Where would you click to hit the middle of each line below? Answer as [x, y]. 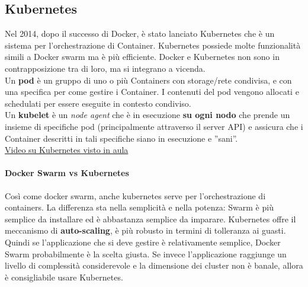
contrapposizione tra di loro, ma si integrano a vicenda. [105, 68]
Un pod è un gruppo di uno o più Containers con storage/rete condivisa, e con [148, 80]
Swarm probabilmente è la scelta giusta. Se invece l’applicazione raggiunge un [146, 253]
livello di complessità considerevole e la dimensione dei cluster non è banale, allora [154, 265]
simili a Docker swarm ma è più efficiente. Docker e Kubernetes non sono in [142, 57]
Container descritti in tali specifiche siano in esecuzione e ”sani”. [121, 138]
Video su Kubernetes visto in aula [67, 150]
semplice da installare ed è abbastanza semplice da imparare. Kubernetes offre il [150, 219]
